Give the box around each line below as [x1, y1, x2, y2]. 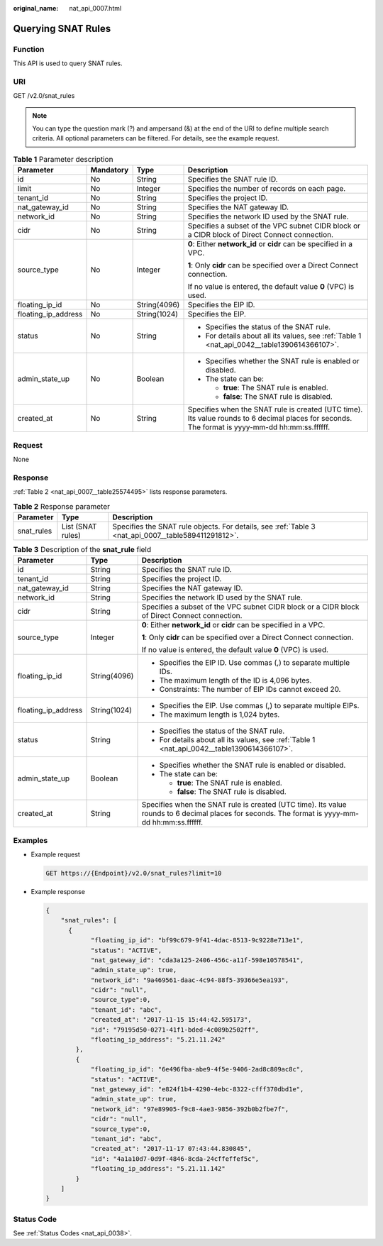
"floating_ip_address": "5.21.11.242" [90, 1036, 226, 1044]
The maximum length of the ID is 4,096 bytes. [159, 676, 312, 685]
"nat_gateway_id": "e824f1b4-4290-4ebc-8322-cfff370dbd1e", [90, 1086, 304, 1093]
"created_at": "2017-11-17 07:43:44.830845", [90, 1145, 252, 1153]
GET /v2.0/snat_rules [13, 92, 75, 100]
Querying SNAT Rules [13, 22, 111, 35]
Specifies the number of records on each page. [187, 184, 346, 194]
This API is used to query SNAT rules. [13, 59, 123, 67]
